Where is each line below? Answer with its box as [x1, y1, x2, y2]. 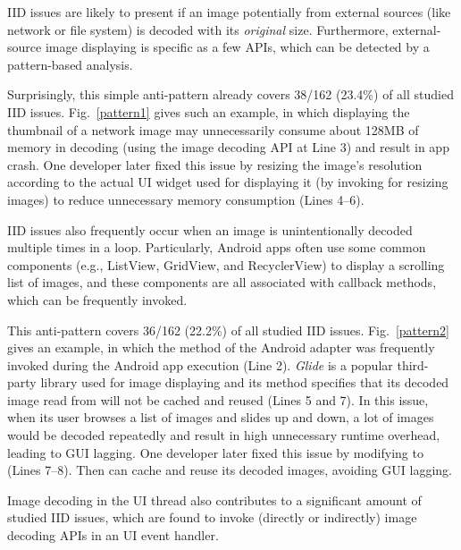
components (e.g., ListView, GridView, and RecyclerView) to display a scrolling [7, 255, 445, 274]
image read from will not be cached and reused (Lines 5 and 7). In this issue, [7, 390, 429, 409]
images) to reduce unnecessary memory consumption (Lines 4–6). [7, 190, 365, 208]
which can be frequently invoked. [7, 290, 188, 309]
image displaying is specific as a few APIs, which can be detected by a [45, 38, 430, 56]
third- [397, 355, 429, 374]
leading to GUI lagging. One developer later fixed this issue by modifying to [7, 443, 423, 461]
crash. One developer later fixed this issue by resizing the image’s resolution [7, 155, 423, 173]
